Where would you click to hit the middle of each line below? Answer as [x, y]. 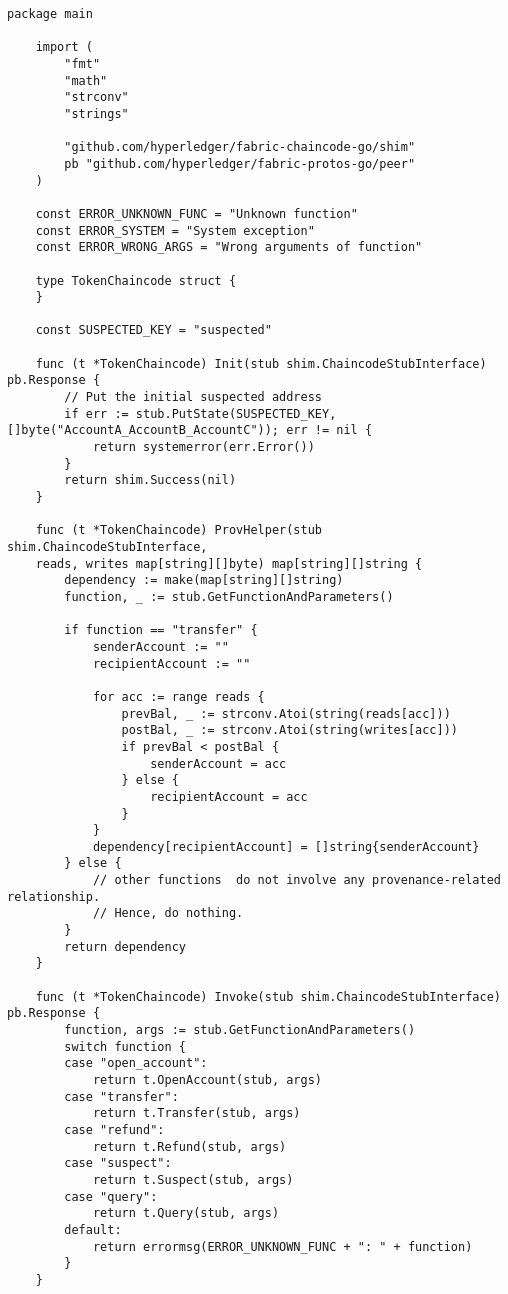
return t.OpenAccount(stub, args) [207, 1080]
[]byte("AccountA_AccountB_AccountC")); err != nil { [190, 430]
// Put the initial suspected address [193, 397]
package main [50, 14]
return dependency [125, 946]
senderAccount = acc [218, 763]
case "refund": [114, 1129]
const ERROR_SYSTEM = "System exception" [175, 230]
